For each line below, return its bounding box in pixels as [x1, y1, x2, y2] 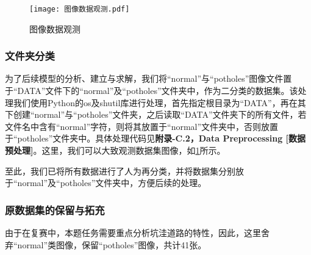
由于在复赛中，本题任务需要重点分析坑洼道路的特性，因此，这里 [5, 226, 261, 239]
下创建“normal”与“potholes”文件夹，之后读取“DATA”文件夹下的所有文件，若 [5, 108, 307, 121]
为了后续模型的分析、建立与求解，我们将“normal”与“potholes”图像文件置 [5, 72, 292, 85]
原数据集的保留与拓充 [5, 202, 105, 217]
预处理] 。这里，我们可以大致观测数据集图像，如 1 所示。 [5, 144, 226, 157]
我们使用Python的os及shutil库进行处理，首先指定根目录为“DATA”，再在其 [13, 96, 306, 109]
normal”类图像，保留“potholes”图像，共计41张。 [17, 238, 207, 251]
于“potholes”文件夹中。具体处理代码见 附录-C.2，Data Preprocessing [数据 [5, 132, 306, 145]
